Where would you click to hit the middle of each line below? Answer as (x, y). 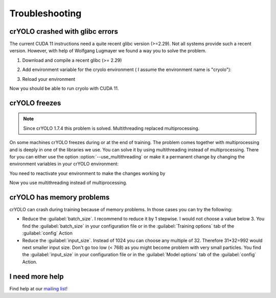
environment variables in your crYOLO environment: (64, 164)
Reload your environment (49, 79)
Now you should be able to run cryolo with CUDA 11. (64, 88)
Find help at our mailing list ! (38, 288)
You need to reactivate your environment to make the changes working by (87, 173)
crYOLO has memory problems (60, 197)
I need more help (37, 276)
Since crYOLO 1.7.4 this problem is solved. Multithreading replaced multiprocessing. (111, 128)
